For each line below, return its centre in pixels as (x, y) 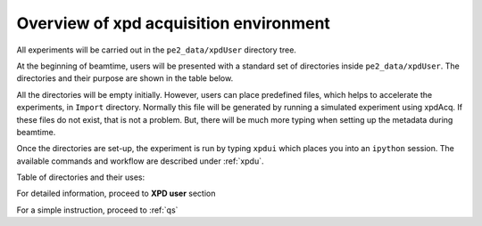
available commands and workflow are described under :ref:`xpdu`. (140, 161)
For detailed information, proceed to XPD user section (116, 194)
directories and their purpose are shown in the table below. (125, 78)
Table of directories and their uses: (81, 177)
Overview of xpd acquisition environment (173, 23)
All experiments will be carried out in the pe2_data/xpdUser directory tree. (156, 50)
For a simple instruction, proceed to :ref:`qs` (97, 210)
